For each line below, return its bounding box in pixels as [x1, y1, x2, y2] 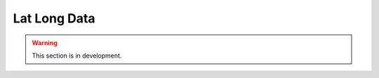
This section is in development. [32, 51, 122, 60]
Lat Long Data [13, 11, 95, 26]
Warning [32, 39, 58, 47]
